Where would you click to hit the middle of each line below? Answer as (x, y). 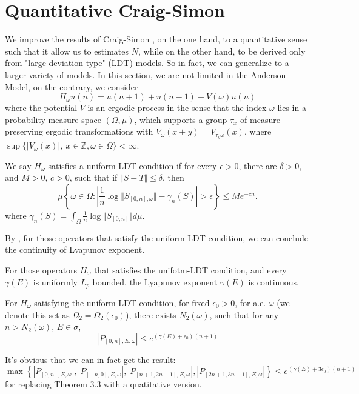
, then (173, 177)
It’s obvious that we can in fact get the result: (90, 359)
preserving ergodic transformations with (79, 131)
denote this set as (37, 314)
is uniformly (55, 282)
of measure (260, 119)
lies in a (292, 108)
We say (18, 165)
